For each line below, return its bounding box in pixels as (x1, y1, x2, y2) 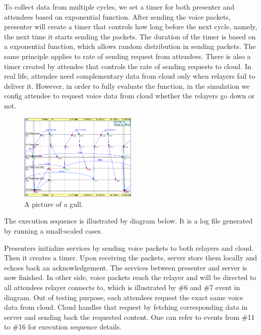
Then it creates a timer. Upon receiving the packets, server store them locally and (4, 252, 257, 263)
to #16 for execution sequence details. (4, 321, 122, 332)
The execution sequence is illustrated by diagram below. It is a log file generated (4, 215, 253, 226)
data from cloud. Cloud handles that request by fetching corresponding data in (4, 302, 248, 312)
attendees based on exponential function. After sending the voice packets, (4, 11, 231, 22)
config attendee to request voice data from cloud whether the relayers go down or (4, 90, 255, 101)
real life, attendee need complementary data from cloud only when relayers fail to (4, 71, 255, 81)
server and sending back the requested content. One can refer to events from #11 (4, 311, 255, 322)
